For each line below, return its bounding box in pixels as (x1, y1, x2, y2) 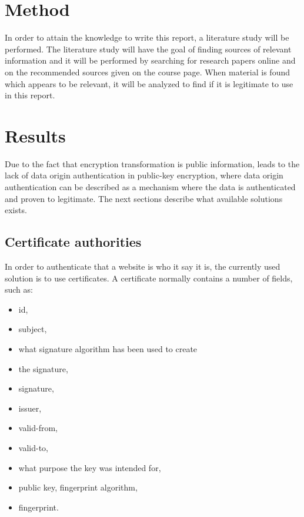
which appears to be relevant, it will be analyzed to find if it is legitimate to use (5, 77, 293, 90)
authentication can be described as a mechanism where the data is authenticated (5, 181, 296, 193)
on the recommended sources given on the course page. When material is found (5, 65, 290, 78)
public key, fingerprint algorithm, (18, 481, 138, 493)
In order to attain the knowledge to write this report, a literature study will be (5, 31, 289, 44)
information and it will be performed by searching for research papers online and (5, 54, 296, 67)
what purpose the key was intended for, (18, 461, 161, 473)
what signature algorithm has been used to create (18, 342, 198, 354)
